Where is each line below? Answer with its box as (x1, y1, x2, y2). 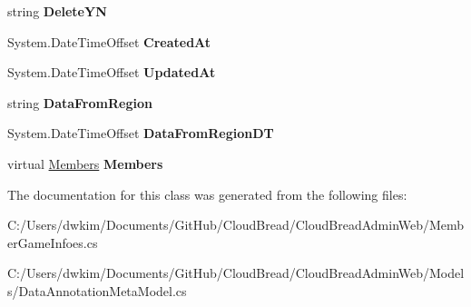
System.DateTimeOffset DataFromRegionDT (7, 124, 274, 143)
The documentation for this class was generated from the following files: (7, 184, 407, 203)
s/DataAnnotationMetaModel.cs (7, 281, 187, 300)
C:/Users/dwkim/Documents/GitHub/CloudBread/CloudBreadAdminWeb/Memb (7, 215, 465, 234)
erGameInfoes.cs (7, 233, 98, 252)
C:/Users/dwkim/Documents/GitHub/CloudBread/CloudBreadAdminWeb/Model (7, 263, 465, 282)
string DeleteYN (7, 2, 107, 20)
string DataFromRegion (7, 93, 152, 112)
